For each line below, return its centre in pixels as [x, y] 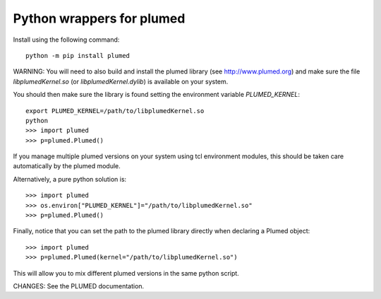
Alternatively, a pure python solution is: [70, 179]
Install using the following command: [66, 40]
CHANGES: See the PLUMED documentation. [79, 286]
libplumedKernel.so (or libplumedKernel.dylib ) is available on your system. [121, 81]
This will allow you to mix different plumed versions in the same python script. [126, 273]
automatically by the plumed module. [67, 166]
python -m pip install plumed [78, 55]
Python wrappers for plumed [99, 18]
